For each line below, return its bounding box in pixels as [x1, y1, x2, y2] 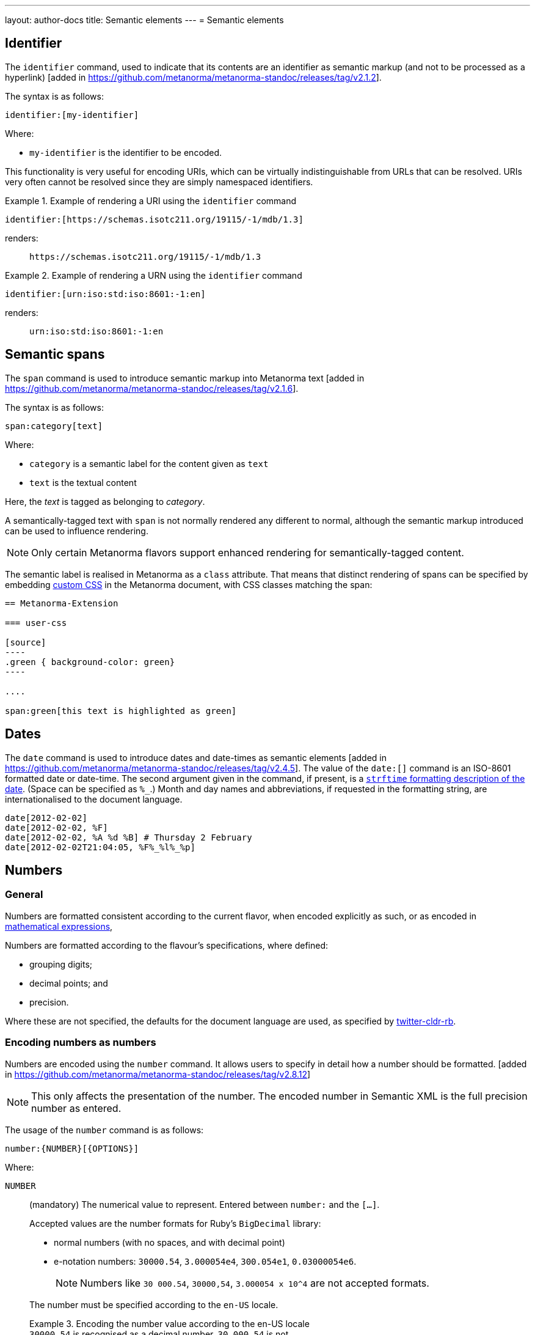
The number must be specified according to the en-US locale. [29, 1299, 278, 1310]
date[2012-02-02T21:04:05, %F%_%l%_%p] [5, 842, 195, 852]
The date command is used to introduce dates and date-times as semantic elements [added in [5, 752, 387, 763]
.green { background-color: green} [5, 656, 175, 667]
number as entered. [31, 1101, 122, 1114]
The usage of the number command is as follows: [5, 1124, 204, 1135]
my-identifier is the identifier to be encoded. [29, 147, 222, 158]
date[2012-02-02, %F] [5, 822, 108, 833]
